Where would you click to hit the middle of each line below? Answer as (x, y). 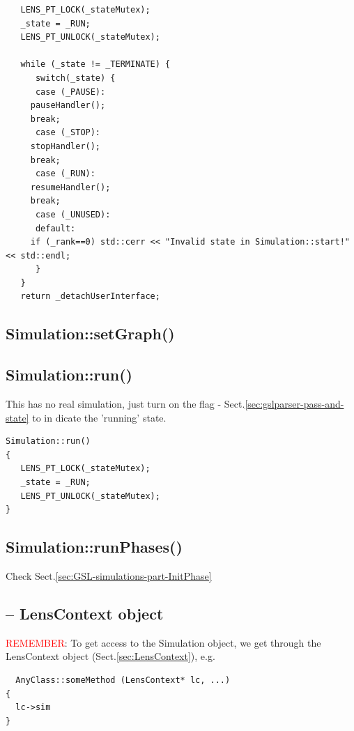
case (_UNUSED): (73, 214)
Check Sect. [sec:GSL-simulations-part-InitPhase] (109, 576)
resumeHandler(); (70, 187)
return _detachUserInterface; (90, 297)
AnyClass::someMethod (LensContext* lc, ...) (123, 680)
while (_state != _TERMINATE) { (95, 64)
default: (55, 228)
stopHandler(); (66, 146)
